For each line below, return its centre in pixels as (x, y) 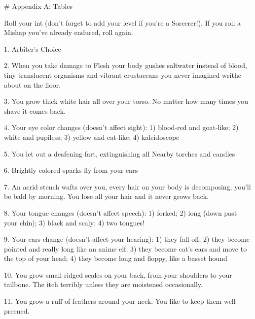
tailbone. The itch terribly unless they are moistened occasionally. (103, 284)
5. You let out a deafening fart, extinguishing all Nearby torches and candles (120, 153)
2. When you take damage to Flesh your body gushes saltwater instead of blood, (126, 65)
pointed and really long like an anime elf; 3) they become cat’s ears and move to (126, 248)
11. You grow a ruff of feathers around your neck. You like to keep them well (120, 301)
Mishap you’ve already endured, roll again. (69, 32)
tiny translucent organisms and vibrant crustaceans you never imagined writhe (123, 75)
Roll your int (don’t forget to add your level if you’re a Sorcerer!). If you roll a (123, 22)
